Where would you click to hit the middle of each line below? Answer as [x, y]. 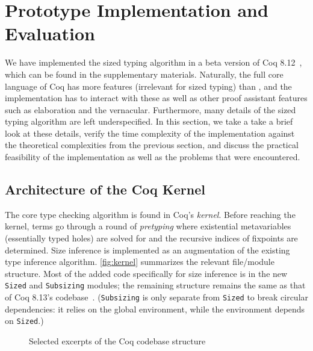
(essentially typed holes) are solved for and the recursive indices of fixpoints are [151, 238]
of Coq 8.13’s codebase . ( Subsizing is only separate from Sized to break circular [157, 297]
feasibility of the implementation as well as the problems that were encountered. [153, 157]
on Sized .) [24, 321]
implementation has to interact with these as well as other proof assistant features [156, 98]
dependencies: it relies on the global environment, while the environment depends [155, 309]
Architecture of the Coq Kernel [105, 189]
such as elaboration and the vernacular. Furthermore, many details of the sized [150, 109]
